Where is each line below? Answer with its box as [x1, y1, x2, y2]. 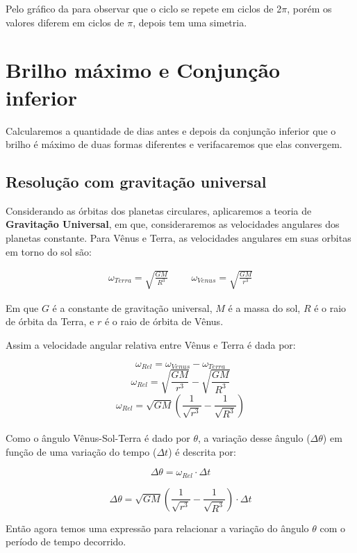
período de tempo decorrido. [6, 534, 126, 549]
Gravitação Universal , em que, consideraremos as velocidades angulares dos [6, 217, 340, 231]
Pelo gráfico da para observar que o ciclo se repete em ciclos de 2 [6, 1, 282, 15]
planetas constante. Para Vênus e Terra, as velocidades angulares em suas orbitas [6, 231, 351, 245]
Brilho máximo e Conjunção [6, 56, 281, 84]
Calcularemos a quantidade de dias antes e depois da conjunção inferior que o [6, 123, 336, 138]
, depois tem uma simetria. [133, 15, 247, 29]
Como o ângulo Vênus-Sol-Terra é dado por [6, 431, 190, 445]
